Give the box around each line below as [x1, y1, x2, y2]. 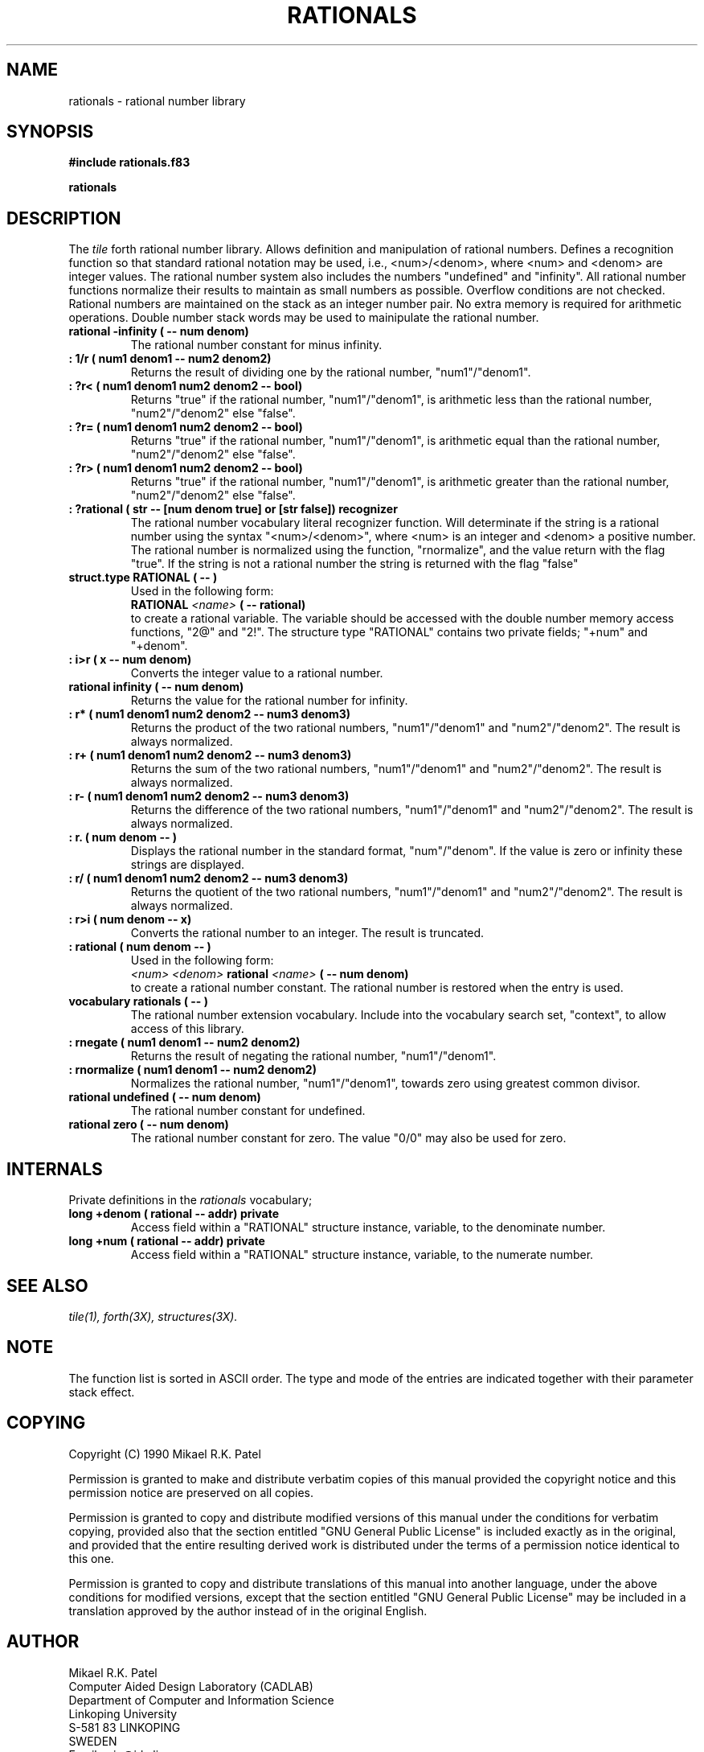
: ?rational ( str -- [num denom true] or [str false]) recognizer [68, 502, 398, 516]
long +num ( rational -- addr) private [68, 1234, 265, 1248]
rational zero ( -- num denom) [68, 1117, 229, 1132]
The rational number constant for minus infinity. [130, 338, 383, 352]
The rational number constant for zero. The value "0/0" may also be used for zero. [130, 1131, 567, 1145]
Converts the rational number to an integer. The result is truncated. [130, 926, 485, 940]
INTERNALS [6, 1158, 103, 1179]
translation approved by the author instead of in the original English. [68, 1603, 428, 1618]
